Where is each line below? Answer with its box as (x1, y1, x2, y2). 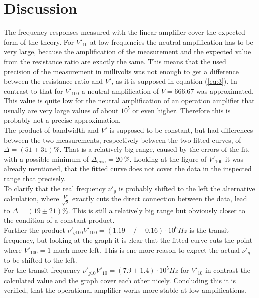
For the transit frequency (4, 265, 81, 275)
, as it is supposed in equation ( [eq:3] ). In (111, 76, 237, 86)
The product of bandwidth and (4, 125, 99, 135)
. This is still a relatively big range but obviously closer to (68, 205, 245, 215)
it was (225, 153, 243, 164)
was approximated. (196, 85, 254, 96)
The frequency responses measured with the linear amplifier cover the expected (4, 27, 245, 37)
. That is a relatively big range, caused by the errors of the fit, (59, 144, 250, 154)
